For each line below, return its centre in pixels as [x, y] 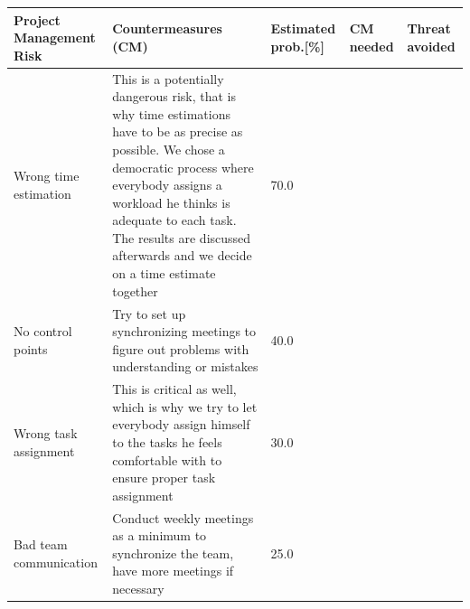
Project [37, 19]
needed [371, 46]
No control [43, 331]
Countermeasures [167, 28]
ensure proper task [164, 478]
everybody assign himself [181, 424]
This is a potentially [168, 78]
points [31, 348]
